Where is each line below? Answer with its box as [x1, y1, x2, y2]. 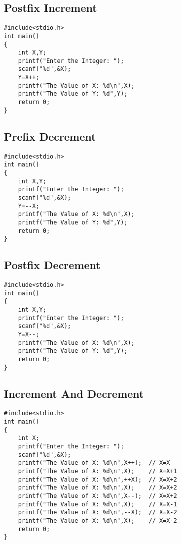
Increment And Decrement [4, 385, 144, 401]
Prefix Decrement [4, 128, 96, 144]
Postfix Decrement [4, 257, 101, 272]
